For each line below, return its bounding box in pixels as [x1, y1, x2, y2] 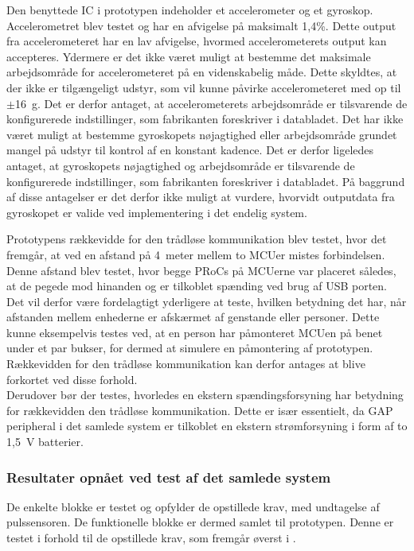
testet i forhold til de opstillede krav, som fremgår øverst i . [6, 530, 296, 546]
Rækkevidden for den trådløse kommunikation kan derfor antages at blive [6, 355, 365, 372]
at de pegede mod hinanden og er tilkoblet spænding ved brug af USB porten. [6, 277, 387, 294]
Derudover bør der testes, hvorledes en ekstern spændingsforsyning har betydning [6, 386, 404, 403]
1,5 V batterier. [6, 433, 84, 450]
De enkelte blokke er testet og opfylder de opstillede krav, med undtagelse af [6, 498, 380, 514]
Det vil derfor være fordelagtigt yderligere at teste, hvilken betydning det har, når [6, 293, 407, 309]
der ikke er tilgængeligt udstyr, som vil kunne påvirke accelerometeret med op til [6, 79, 401, 95]
